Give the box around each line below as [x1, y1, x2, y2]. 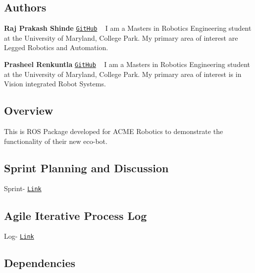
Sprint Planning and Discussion [4, 160, 169, 175]
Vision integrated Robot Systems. [4, 78, 106, 89]
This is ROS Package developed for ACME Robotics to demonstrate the [4, 126, 223, 136]
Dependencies [4, 255, 76, 271]
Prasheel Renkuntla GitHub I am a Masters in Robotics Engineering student [4, 59, 250, 69]
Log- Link [4, 231, 34, 241]
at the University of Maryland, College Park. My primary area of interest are [4, 32, 238, 43]
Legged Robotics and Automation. [4, 42, 108, 53]
